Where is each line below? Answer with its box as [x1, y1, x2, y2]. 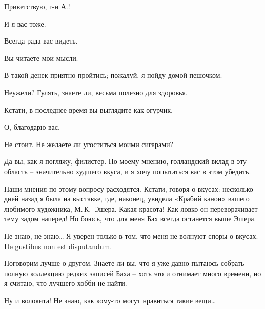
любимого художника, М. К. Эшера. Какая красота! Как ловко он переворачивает [4, 203, 258, 214]
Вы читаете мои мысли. [4, 52, 78, 63]
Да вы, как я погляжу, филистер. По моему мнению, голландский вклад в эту [4, 156, 247, 167]
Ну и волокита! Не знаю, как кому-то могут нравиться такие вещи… [4, 295, 216, 305]
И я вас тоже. [4, 18, 46, 29]
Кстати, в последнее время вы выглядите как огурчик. [4, 104, 173, 115]
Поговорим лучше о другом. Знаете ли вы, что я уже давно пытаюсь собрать [4, 258, 244, 269]
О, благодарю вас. [4, 121, 60, 132]
